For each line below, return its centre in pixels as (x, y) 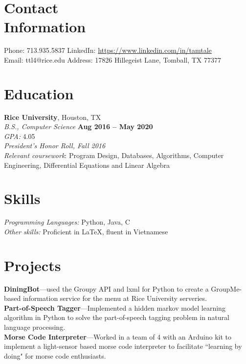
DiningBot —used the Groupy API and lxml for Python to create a (106, 288)
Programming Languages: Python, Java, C (67, 222)
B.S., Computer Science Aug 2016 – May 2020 (78, 126)
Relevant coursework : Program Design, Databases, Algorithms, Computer (114, 155)
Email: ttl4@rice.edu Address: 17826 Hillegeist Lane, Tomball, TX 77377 (113, 59)
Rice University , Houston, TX (53, 117)
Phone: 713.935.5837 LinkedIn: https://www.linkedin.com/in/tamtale (108, 50)
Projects (33, 265)
